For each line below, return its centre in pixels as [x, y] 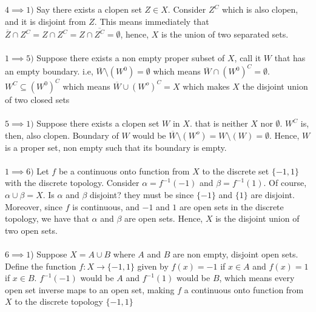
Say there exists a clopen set [89, 9]
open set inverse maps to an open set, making [90, 289]
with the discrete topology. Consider [72, 183]
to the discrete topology [59, 301]
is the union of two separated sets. [225, 34]
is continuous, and [106, 206]
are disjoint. [273, 195]
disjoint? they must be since [142, 195]
